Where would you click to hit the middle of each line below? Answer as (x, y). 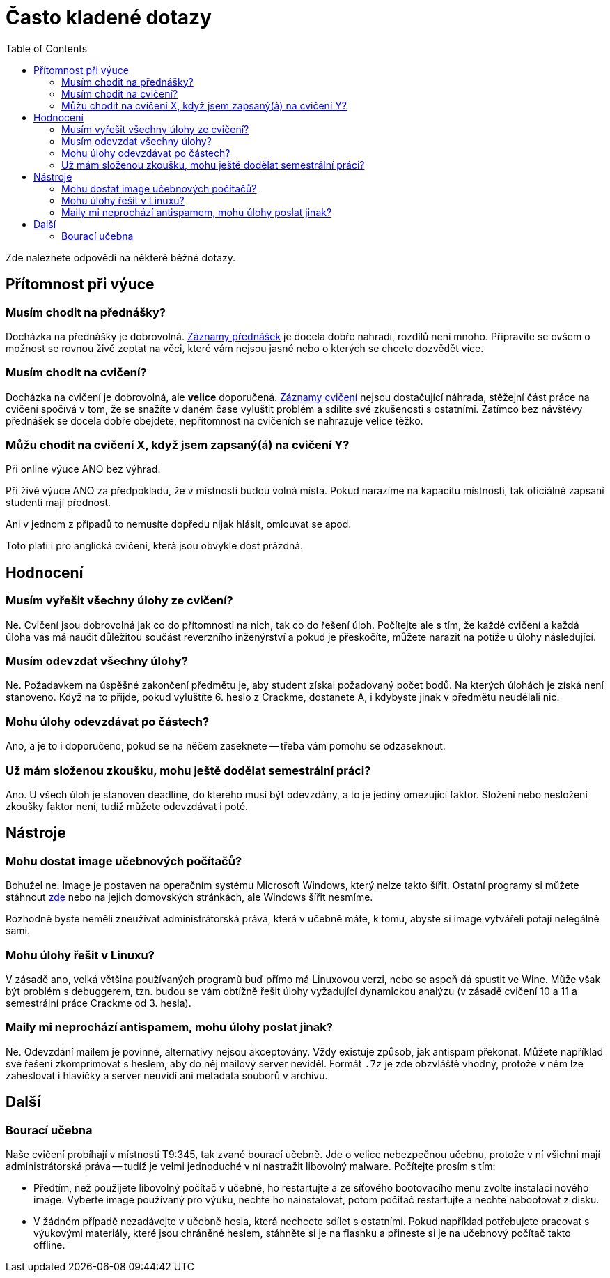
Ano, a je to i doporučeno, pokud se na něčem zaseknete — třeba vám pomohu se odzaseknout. (226, 746)
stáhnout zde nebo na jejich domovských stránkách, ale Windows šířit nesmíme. (189, 897)
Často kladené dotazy (109, 17)
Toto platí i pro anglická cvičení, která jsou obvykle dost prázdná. (155, 546)
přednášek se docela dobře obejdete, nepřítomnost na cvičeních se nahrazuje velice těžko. (214, 420)
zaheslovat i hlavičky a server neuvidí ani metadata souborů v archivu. (167, 1075)
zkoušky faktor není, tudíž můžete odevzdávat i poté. (127, 806)
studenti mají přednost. (58, 503)
